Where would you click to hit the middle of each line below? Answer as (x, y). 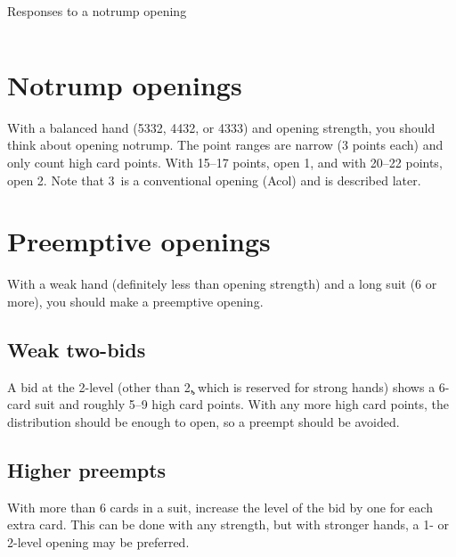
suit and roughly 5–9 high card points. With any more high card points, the (242, 404)
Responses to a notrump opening (97, 11)
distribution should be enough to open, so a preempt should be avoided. (204, 421)
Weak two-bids (77, 349)
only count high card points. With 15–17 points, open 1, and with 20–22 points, (225, 162)
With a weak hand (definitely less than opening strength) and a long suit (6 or (222, 284)
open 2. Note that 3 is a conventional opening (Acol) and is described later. (214, 180)
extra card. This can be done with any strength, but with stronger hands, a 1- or (228, 524)
